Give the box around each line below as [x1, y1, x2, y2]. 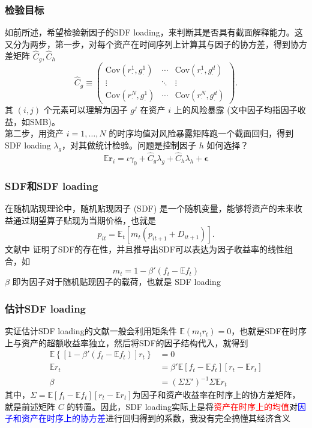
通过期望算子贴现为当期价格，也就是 [13, 213, 156, 226]
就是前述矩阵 [5, 400, 55, 412]
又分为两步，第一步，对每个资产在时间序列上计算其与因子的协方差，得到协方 [5, 37, 307, 50]
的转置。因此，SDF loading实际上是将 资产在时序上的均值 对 [67, 400, 298, 412]
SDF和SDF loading [5, 178, 98, 193]
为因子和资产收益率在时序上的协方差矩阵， [132, 388, 301, 401]
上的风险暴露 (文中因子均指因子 [173, 103, 298, 116]
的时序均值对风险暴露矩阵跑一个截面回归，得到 [109, 127, 294, 139]
